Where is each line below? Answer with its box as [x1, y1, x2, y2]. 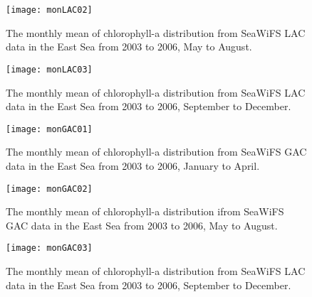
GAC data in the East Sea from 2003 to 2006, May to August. [6, 217, 278, 232]
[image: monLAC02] [6, 5, 93, 15]
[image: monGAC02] [6, 183, 93, 194]
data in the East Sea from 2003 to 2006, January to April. [6, 158, 260, 173]
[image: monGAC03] [6, 243, 93, 254]
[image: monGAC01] [6, 124, 93, 134]
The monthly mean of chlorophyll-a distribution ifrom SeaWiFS [6, 204, 284, 219]
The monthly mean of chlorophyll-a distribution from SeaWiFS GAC [6, 144, 307, 159]
